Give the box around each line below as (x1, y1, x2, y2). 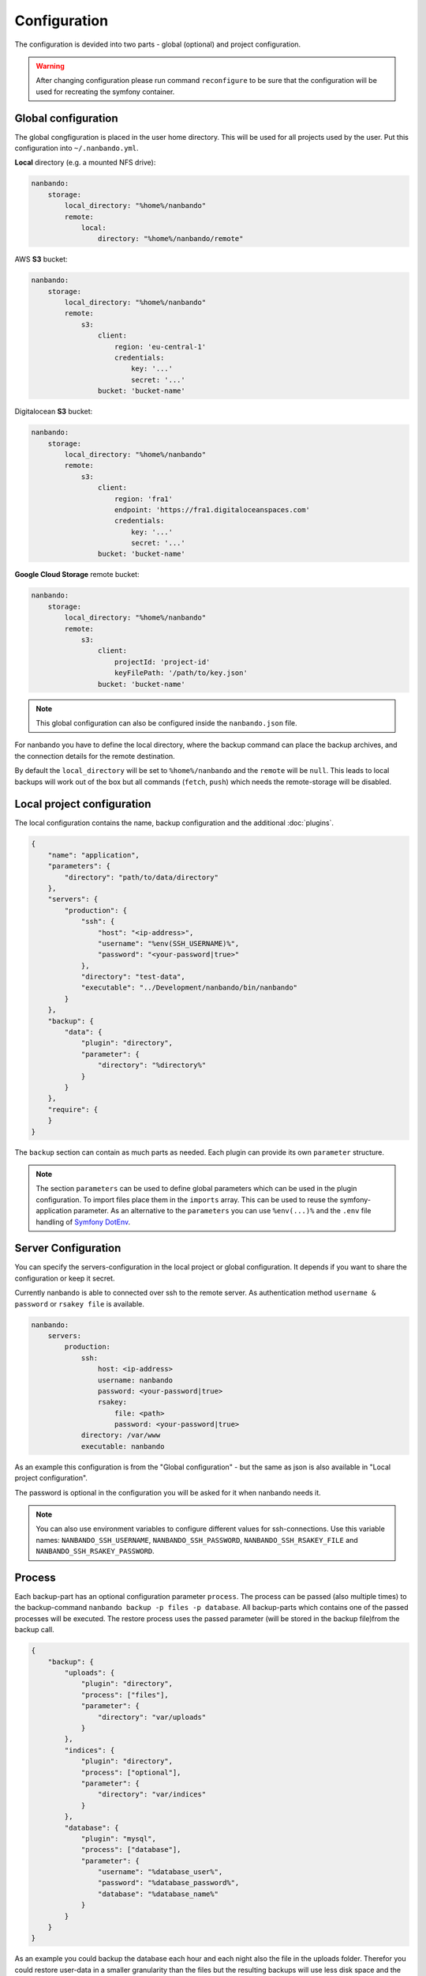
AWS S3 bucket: (14, 255, 68, 264)
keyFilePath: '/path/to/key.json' (114, 669, 248, 677)
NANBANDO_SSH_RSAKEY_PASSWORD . (35, 1546, 155, 1556)
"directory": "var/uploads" (97, 1712, 207, 1721)
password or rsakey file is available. (14, 1299, 145, 1308)
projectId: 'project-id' (114, 657, 211, 666)
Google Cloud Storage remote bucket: (14, 570, 140, 579)
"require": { (47, 1105, 99, 1114)
